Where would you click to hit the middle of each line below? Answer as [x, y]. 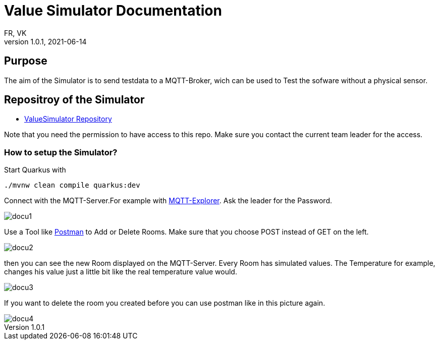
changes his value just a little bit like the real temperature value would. [121, 272]
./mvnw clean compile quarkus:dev [72, 185]
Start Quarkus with [35, 170]
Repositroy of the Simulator [74, 100]
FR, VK [15, 33]
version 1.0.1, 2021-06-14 [45, 41]
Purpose [26, 61]
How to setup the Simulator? [61, 152]
